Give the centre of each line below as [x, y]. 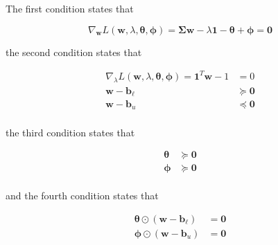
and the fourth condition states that [82, 196]
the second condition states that [74, 52]
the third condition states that [70, 132]
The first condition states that [70, 8]
